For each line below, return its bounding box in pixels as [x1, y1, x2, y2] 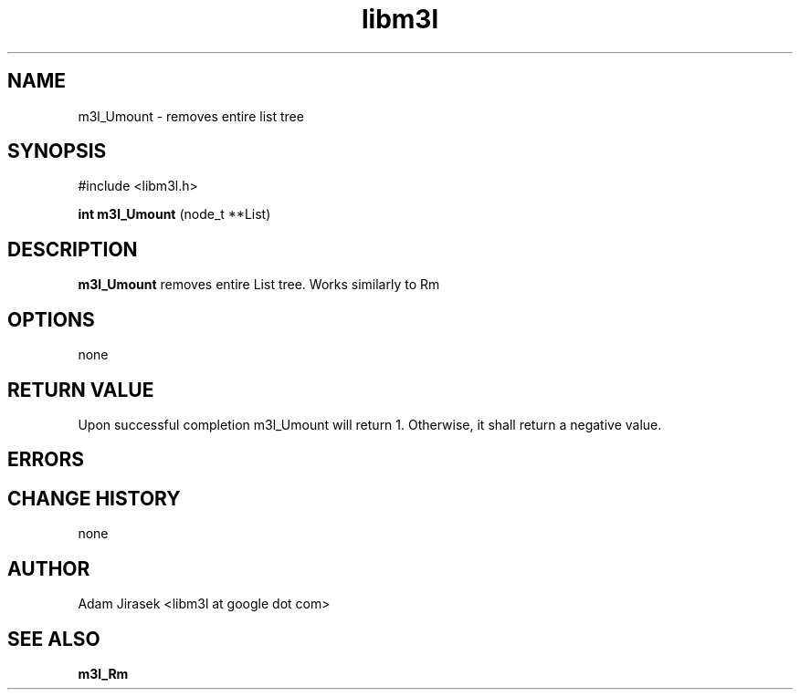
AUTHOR [7, 557, 90, 580]
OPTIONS [7, 307, 95, 331]
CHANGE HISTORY [7, 486, 181, 510]
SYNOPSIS [7, 140, 107, 163]
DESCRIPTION [7, 237, 138, 261]
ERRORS [7, 448, 85, 472]
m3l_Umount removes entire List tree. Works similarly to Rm [78, 276, 440, 293]
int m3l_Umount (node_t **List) [78, 206, 271, 223]
